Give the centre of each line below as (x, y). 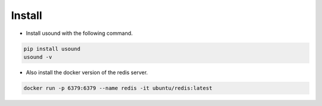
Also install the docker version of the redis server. (87, 72)
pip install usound (52, 49)
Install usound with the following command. (79, 33)
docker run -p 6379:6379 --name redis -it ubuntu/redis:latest (118, 88)
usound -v (38, 57)
